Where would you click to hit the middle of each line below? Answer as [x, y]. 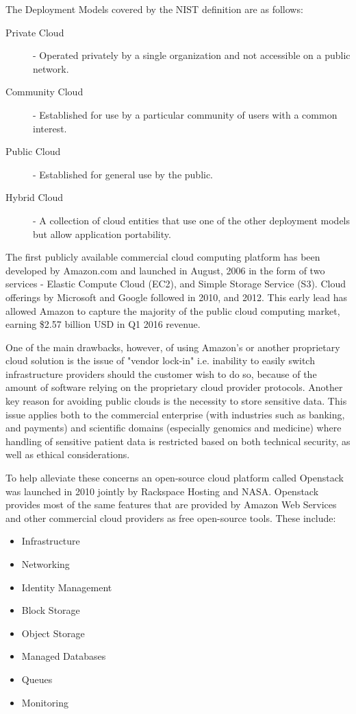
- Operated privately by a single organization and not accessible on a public [192, 55]
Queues [37, 679]
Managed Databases [64, 656]
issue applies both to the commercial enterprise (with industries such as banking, [175, 414]
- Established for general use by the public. [123, 174]
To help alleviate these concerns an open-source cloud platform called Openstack [175, 478]
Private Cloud [35, 32]
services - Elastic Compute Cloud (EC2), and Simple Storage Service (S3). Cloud [176, 284]
